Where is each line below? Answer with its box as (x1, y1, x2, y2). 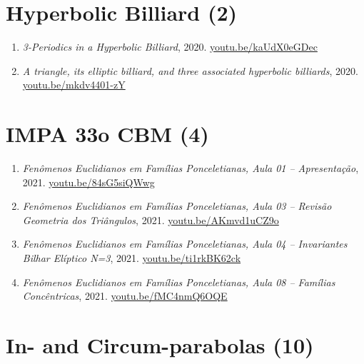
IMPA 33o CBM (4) (6, 119, 209, 148)
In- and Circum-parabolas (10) (6, 330, 314, 359)
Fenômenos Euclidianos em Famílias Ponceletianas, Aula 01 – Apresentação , (22, 161, 359, 176)
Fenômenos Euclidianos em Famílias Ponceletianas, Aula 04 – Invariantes (22, 236, 348, 251)
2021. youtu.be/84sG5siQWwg (22, 174, 155, 189)
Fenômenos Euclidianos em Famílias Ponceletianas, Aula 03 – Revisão (22, 198, 332, 213)
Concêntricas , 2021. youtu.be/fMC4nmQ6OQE (22, 288, 228, 303)
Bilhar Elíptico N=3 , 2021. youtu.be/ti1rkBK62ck (22, 251, 241, 265)
